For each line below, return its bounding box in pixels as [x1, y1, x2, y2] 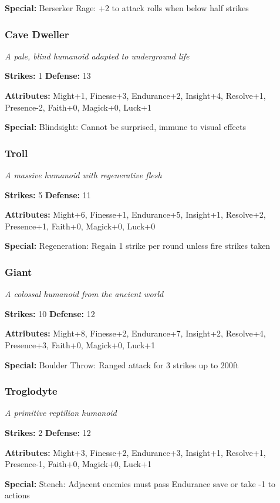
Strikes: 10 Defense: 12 [5, 307, 95, 319]
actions [5, 489, 30, 501]
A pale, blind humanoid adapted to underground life [5, 49, 190, 62]
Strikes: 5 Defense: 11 [5, 188, 91, 201]
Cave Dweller [5, 26, 69, 41]
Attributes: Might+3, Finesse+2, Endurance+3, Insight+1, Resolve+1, [5, 446, 266, 458]
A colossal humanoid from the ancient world [5, 288, 164, 300]
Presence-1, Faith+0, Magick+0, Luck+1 [5, 458, 151, 470]
